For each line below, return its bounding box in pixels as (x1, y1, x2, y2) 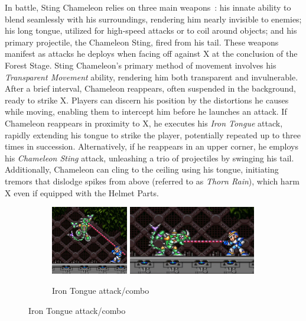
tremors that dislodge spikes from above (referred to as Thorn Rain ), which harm (5, 174, 300, 187)
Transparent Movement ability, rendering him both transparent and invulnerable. (5, 70, 298, 83)
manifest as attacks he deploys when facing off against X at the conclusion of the (5, 47, 298, 60)
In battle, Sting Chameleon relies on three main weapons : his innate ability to (5, 1, 291, 13)
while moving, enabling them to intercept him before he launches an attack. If (5, 105, 287, 118)
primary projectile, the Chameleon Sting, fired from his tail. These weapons (5, 35, 279, 48)
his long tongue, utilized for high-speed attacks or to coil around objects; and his (5, 24, 297, 37)
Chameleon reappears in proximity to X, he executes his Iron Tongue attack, (5, 116, 283, 129)
